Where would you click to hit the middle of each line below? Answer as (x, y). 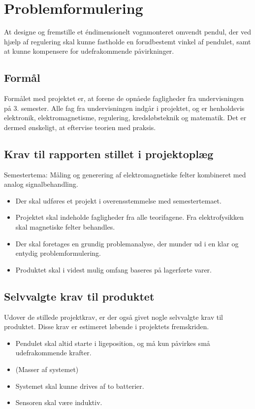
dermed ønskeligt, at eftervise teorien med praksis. (80, 127)
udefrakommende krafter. (53, 353)
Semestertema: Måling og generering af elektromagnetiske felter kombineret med (125, 174)
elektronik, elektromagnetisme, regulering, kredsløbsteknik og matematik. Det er (125, 118)
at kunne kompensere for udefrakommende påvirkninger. (89, 51)
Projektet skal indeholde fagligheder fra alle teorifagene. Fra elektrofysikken (130, 217)
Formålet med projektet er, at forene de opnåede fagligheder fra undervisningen (124, 98)
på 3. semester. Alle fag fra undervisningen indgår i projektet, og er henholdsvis (124, 108)
